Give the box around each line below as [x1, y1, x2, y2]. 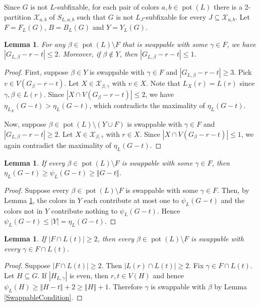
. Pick [234, 67, 252, 77]
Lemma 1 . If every [4, 157, 65, 168]
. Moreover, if [58, 48, 101, 59]
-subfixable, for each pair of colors [54, 2, 159, 12]
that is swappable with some [122, 38, 208, 49]
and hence [153, 270, 184, 280]
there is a [214, 2, 242, 12]
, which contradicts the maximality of [89, 100, 205, 111]
